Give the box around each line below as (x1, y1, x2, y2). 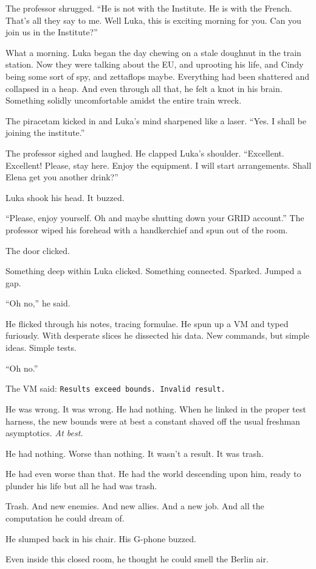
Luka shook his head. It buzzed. (5, 191, 125, 203)
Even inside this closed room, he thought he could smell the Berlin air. (5, 553, 269, 565)
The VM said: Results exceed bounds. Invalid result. (5, 382, 225, 395)
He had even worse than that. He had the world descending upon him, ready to (5, 467, 301, 480)
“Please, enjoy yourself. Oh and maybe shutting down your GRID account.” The (5, 211, 304, 224)
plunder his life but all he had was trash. (5, 479, 157, 492)
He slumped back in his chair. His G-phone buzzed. (5, 532, 196, 545)
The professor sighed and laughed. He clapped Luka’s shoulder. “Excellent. (5, 146, 284, 159)
